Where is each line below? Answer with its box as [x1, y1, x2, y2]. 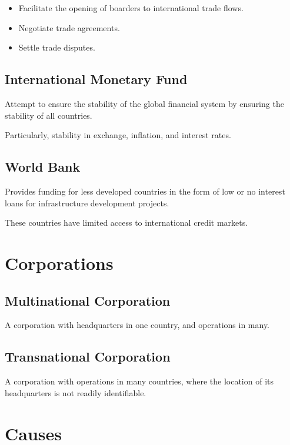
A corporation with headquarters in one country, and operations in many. [5, 319, 270, 331]
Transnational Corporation [5, 347, 171, 366]
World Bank [5, 158, 81, 176]
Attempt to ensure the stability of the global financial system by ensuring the [5, 97, 284, 109]
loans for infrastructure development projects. [5, 196, 169, 209]
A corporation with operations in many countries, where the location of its [5, 375, 274, 387]
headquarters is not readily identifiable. [5, 386, 146, 399]
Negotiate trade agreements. [18, 21, 120, 34]
